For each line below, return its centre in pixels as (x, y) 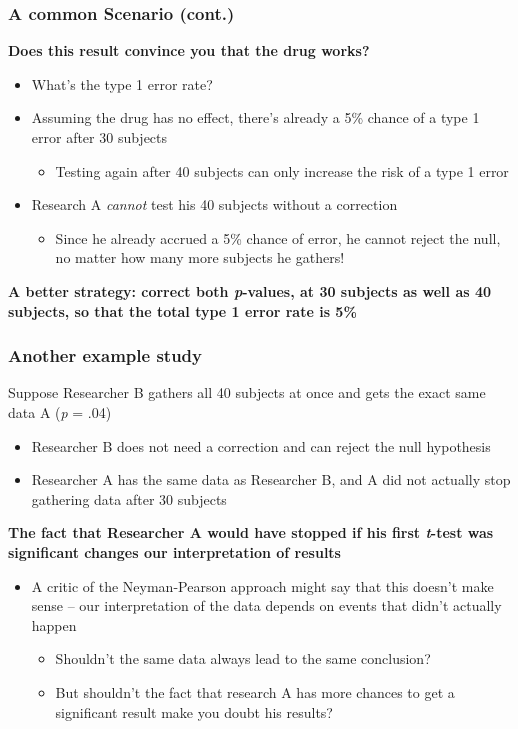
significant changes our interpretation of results (174, 551)
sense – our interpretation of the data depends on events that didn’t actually (266, 605)
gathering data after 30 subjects (129, 498)
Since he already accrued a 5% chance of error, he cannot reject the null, (278, 237)
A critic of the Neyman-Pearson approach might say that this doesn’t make (262, 585)
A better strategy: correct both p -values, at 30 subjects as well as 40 (250, 290)
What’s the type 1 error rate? (122, 83)
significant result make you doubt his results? (194, 711)
